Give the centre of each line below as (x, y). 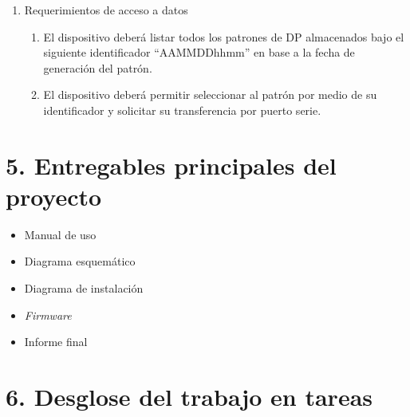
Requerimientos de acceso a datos (106, 10)
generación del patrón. (98, 67)
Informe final (56, 342)
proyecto (54, 196)
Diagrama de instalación (84, 288)
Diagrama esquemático (80, 261)
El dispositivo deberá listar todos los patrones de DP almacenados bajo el (224, 36)
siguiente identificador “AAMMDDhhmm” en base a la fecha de (199, 52)
